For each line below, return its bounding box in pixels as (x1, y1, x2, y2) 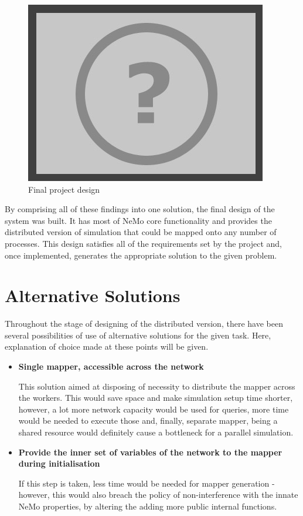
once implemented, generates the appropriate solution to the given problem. (5, 249, 277, 261)
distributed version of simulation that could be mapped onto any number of (5, 226, 277, 238)
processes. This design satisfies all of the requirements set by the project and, (5, 237, 282, 249)
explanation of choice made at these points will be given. (5, 340, 209, 353)
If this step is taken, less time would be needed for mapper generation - (18, 477, 275, 489)
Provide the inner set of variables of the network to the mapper (18, 445, 282, 458)
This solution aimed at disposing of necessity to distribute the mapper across (18, 380, 295, 392)
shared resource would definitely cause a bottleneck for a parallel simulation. (18, 426, 294, 438)
